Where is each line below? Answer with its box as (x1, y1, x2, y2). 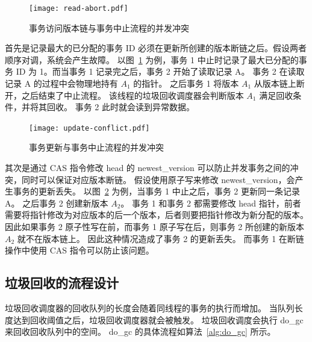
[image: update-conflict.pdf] (29, 123, 150, 132)
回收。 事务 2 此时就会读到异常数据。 (46, 101, 195, 113)
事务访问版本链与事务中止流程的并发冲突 (29, 21, 189, 34)
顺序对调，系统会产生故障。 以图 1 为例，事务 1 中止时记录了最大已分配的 (5, 53, 299, 66)
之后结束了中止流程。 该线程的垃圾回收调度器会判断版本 (21, 89, 244, 101)
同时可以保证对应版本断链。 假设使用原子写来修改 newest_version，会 (21, 173, 295, 185)
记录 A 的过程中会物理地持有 (5, 77, 118, 90)
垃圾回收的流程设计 (5, 273, 119, 292)
